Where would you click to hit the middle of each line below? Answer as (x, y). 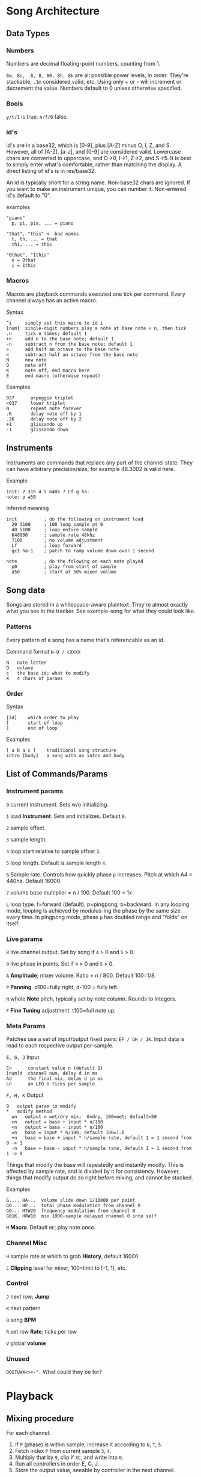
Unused (18, 1358)
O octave (20, 668)
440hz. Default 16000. (34, 881)
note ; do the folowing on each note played (75, 561)
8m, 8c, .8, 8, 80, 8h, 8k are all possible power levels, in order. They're (97, 75)
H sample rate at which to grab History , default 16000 (72, 1256)
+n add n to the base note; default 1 (60, 339)
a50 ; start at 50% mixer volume (64, 572)
